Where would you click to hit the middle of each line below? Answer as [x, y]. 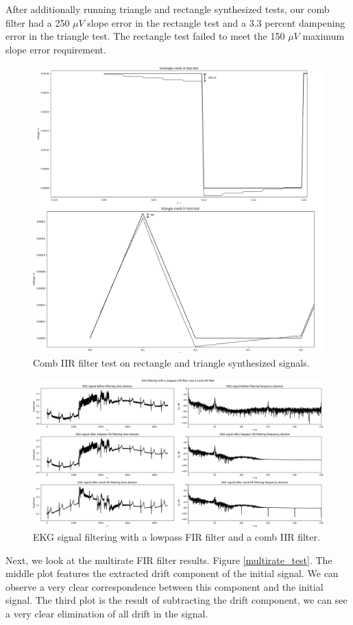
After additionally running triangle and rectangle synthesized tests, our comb [168, 9]
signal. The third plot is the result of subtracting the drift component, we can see [176, 600]
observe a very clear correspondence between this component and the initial [165, 586]
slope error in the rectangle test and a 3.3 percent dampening [216, 22]
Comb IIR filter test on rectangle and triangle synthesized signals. [171, 362]
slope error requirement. [56, 49]
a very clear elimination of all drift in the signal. [107, 613]
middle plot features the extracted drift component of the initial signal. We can [172, 573]
